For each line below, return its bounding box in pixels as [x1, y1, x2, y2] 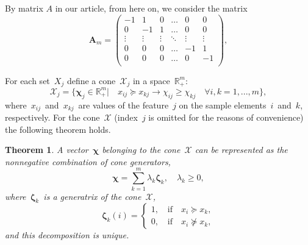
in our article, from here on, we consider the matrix [55, 2, 248, 14]
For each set [5, 74, 50, 87]
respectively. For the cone [5, 111, 100, 124]
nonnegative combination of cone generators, [5, 155, 171, 168]
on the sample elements [179, 98, 267, 111]
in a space [132, 74, 170, 87]
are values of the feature [78, 98, 169, 111]
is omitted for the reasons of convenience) [148, 111, 304, 124]
